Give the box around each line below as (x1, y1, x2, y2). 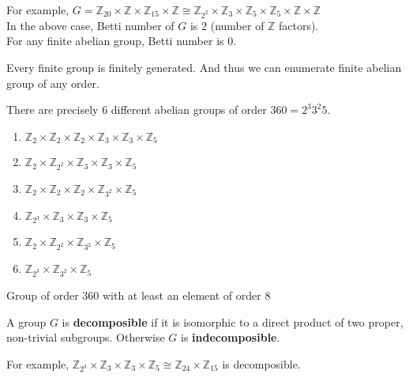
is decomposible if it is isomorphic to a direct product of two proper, (62, 313, 403, 330)
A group (6, 313, 47, 330)
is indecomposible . (181, 329, 280, 346)
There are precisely (6, 101, 99, 118)
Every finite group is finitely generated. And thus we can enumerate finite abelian (6, 59, 402, 75)
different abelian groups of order (111, 101, 267, 118)
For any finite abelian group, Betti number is (6, 32, 224, 49)
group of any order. (6, 74, 99, 91)
